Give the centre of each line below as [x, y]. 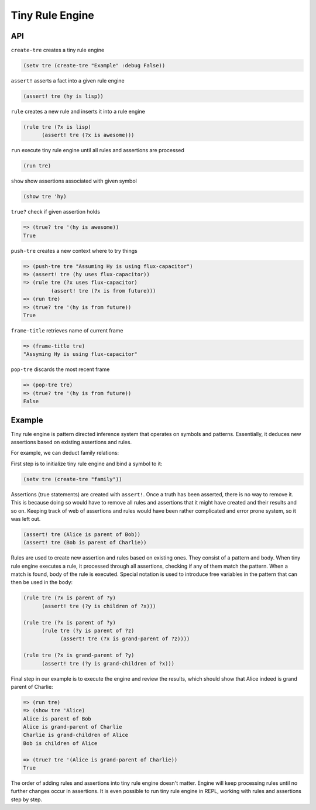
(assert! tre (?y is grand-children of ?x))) [108, 663]
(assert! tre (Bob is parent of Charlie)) [85, 543]
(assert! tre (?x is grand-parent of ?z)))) [125, 639]
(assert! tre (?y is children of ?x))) [99, 606]
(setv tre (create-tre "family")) [73, 479]
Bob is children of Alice [60, 743]
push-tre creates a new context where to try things [74, 250]
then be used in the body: [42, 582]
